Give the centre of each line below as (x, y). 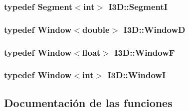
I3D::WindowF (145, 52)
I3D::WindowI (137, 75)
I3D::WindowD (154, 29)
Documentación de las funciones (88, 102)
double (96, 29)
